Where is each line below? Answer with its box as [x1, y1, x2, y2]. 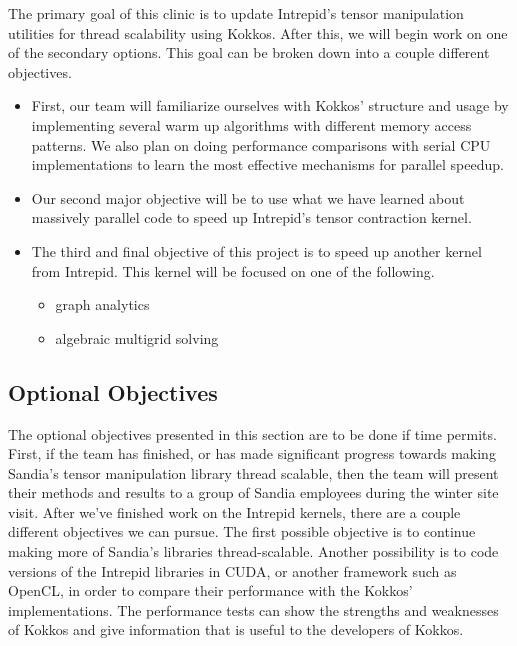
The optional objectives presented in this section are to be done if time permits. [8, 423, 497, 444]
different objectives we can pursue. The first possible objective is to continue [8, 521, 476, 542]
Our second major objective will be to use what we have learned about [31, 187, 465, 208]
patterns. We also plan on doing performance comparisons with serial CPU [31, 134, 491, 155]
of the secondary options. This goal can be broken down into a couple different [8, 42, 490, 63]
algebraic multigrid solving [55, 327, 219, 348]
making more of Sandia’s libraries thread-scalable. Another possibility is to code [8, 541, 499, 562]
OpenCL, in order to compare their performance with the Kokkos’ [8, 580, 413, 601]
